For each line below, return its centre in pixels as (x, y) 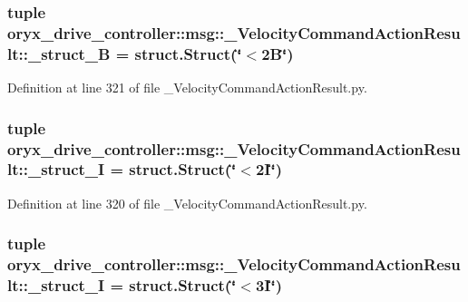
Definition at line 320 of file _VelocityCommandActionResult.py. (187, 203)
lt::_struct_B (59, 53)
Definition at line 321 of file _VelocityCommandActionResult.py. (187, 88)
